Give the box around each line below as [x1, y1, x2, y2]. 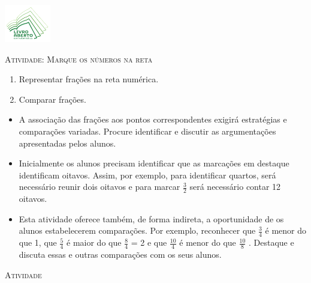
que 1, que [19, 236, 57, 249]
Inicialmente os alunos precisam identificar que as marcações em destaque [19, 157, 289, 169]
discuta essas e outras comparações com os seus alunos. [19, 248, 222, 261]
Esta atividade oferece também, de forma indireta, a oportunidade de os [19, 212, 284, 225]
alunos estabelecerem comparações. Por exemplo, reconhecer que [19, 224, 256, 237]
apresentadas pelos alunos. [19, 136, 116, 149]
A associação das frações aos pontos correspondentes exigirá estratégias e [19, 113, 287, 126]
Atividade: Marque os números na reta [5, 52, 153, 65]
